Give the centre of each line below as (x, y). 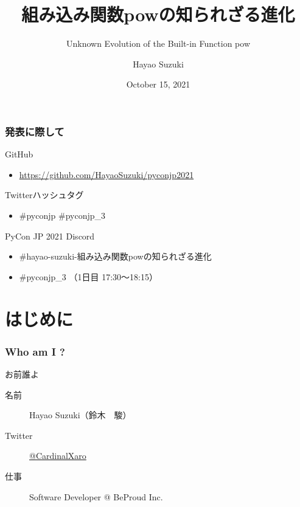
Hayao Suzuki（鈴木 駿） (80, 415)
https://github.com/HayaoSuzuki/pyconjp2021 (106, 174)
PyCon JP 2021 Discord (50, 236)
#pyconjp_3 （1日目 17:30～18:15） (88, 276)
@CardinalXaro (58, 456)
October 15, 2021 (158, 84)
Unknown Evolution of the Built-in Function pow (158, 43)
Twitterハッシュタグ (44, 195)
